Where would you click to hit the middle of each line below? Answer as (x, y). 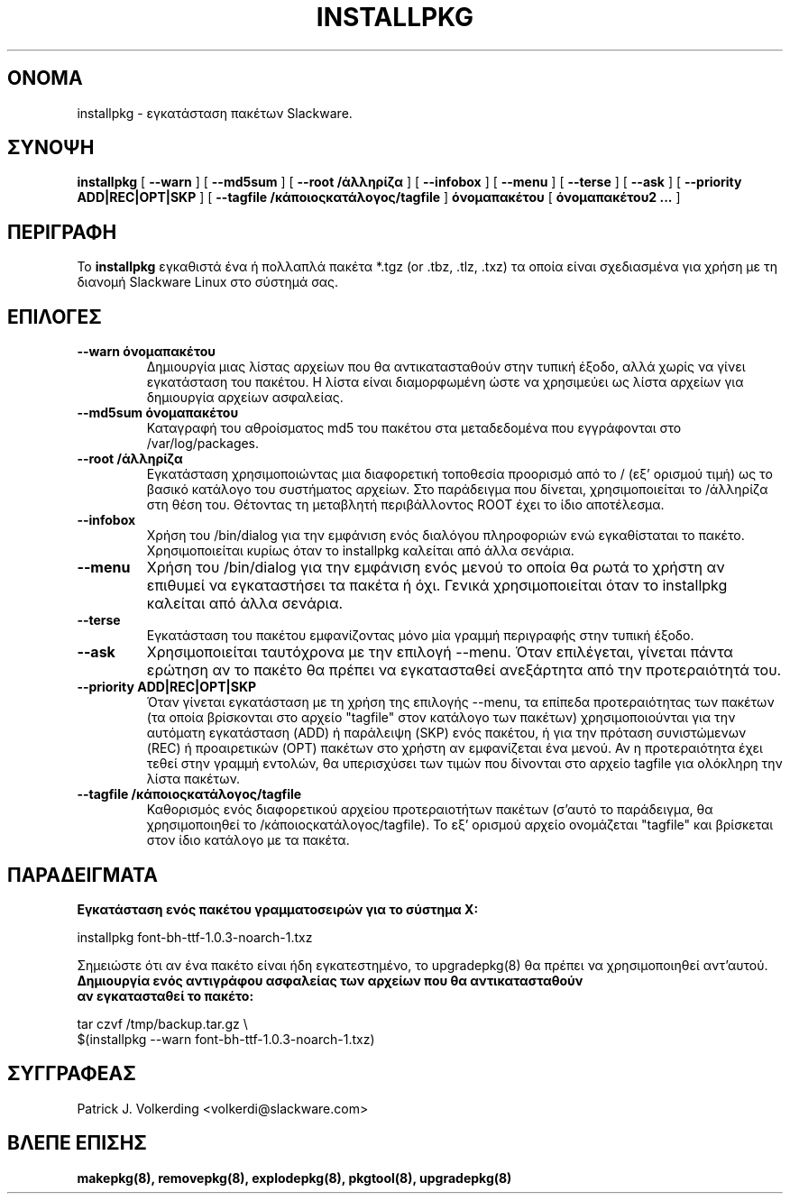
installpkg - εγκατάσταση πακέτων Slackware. (215, 113)
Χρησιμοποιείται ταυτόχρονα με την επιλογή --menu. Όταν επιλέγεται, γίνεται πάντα (440, 652)
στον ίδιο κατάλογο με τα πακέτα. (248, 840)
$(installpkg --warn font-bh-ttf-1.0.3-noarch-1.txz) (226, 1039)
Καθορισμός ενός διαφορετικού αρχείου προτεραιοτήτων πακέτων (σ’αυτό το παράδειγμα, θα (430, 810)
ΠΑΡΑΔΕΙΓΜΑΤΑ (83, 875)
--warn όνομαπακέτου (146, 352)
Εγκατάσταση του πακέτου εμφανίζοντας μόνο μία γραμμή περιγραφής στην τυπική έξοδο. (420, 636)
